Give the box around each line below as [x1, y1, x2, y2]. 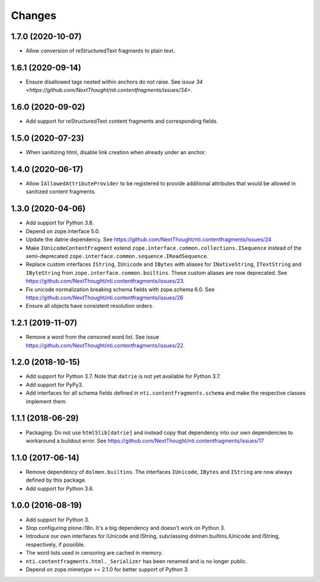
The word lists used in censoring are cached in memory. [25, 549, 163, 556]
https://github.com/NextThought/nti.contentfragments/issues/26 [25, 294, 184, 301]
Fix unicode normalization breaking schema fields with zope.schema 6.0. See [25, 285, 215, 293]
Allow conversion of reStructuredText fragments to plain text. [25, 47, 175, 55]
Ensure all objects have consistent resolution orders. [25, 303, 154, 310]
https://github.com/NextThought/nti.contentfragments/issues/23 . [25, 278, 185, 285]
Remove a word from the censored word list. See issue [25, 333, 159, 341]
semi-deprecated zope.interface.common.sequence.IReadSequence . [25, 252, 209, 259]
